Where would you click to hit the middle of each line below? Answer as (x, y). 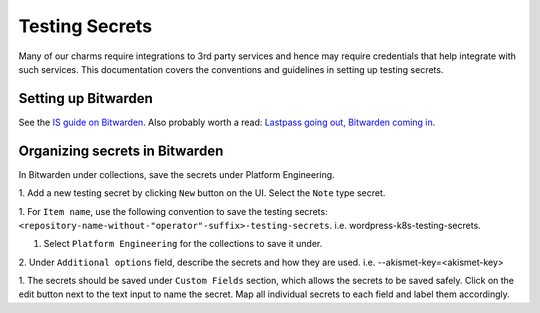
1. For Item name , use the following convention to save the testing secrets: (173, 211)
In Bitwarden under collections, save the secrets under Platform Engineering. (176, 174)
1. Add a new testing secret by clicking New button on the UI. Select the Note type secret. (202, 193)
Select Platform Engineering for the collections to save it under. (183, 244)
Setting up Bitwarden (86, 98)
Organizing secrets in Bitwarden (121, 150)
